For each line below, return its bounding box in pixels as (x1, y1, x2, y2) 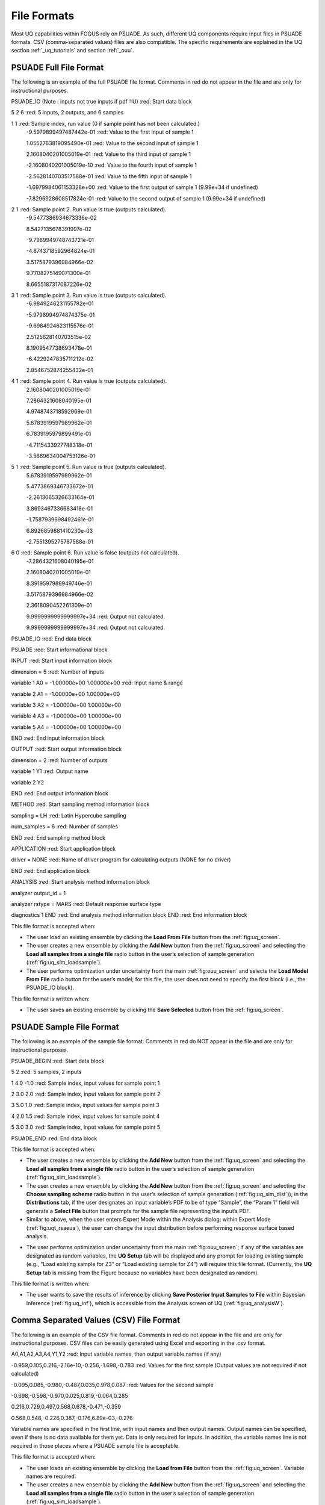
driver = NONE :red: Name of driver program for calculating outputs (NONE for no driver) (11, 856, 231, 863)
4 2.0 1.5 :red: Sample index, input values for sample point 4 (11, 1112, 160, 1120)
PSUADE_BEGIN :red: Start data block (11, 1057, 105, 1064)
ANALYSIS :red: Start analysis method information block (11, 878, 150, 886)
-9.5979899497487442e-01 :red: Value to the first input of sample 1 (26, 128, 194, 135)
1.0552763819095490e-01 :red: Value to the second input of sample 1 (26, 139, 199, 147)
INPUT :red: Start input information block (11, 657, 113, 665)
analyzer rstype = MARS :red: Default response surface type (11, 900, 161, 907)
